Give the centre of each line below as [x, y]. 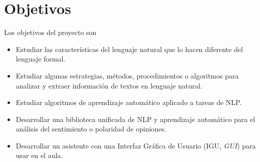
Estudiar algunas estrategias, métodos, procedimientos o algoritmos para [127, 75]
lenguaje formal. [41, 59]
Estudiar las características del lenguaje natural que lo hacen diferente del [129, 49]
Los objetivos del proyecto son [50, 32]
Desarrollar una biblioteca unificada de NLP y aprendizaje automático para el [136, 119]
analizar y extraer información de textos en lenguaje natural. [109, 85]
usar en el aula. [39, 155]
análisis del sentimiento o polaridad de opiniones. [91, 129]
